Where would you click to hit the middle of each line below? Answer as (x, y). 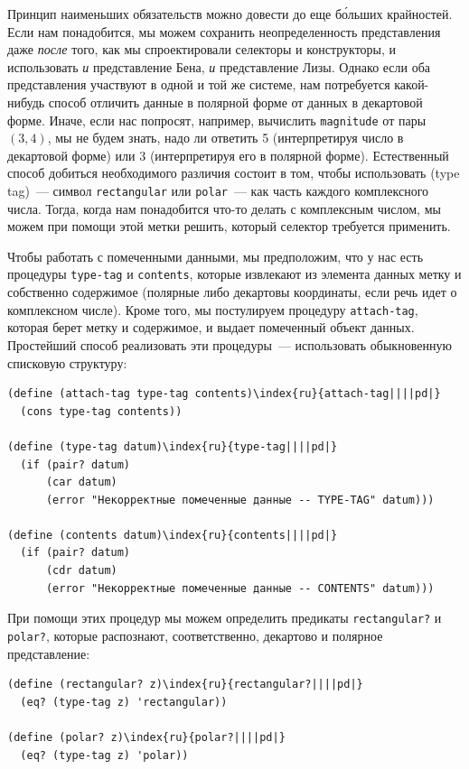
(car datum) (81, 482)
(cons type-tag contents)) (101, 411)
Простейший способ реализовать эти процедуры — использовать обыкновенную (230, 344)
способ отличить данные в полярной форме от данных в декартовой (235, 102)
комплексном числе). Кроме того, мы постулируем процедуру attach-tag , (213, 309)
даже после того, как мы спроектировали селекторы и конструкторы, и (202, 49)
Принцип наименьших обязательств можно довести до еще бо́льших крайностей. (230, 14)
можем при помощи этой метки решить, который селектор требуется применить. (229, 226)
